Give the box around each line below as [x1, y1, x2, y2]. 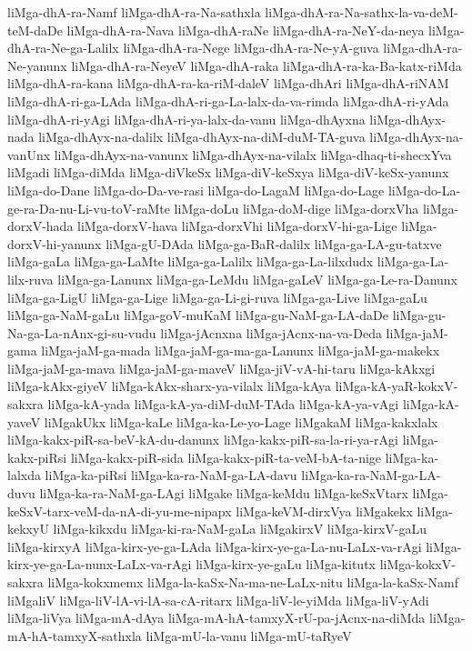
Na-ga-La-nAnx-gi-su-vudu [7, 323, 156, 342]
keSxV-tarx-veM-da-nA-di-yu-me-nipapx [7, 501, 232, 520]
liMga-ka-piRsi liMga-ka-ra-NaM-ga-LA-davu [45, 466, 297, 485]
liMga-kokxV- [379, 555, 456, 574]
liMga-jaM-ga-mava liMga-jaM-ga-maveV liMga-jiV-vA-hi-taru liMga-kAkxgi [7, 358, 436, 377]
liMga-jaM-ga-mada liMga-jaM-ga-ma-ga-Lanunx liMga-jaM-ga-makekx [41, 341, 440, 360]
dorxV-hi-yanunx [7, 234, 102, 253]
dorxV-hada [7, 216, 74, 235]
